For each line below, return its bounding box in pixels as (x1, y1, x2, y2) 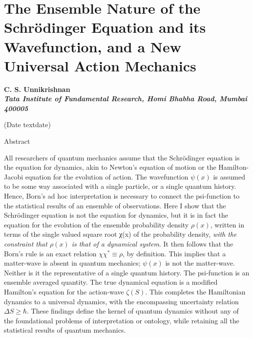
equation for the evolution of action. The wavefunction (25, 171, 189, 181)
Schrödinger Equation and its (4, 17, 206, 37)
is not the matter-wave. (165, 258, 235, 268)
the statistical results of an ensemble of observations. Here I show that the (4, 200, 226, 210)
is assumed (213, 171, 245, 181)
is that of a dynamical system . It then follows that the (71, 239, 233, 248)
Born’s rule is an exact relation (4, 248, 97, 258)
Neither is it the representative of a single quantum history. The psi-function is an (4, 267, 250, 277)
